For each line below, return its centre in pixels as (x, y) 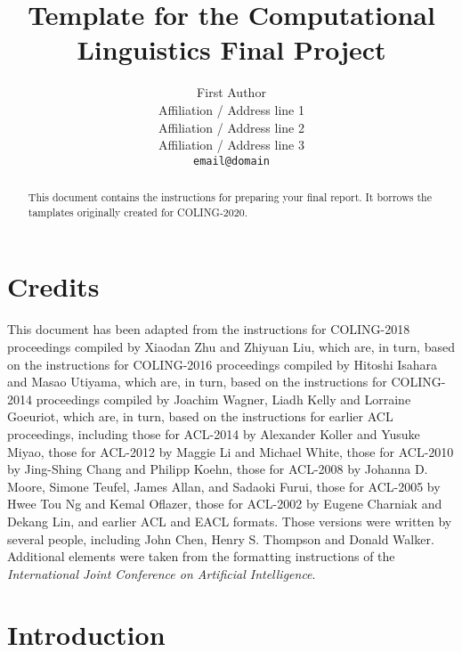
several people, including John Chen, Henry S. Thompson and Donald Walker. (221, 538)
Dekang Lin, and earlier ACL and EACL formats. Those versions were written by (230, 521)
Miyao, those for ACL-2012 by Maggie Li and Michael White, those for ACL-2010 (231, 451)
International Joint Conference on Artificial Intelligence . (162, 573)
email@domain (231, 161)
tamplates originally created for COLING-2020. (138, 212)
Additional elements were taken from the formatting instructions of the (201, 556)
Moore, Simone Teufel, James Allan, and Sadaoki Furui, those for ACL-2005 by (224, 486)
